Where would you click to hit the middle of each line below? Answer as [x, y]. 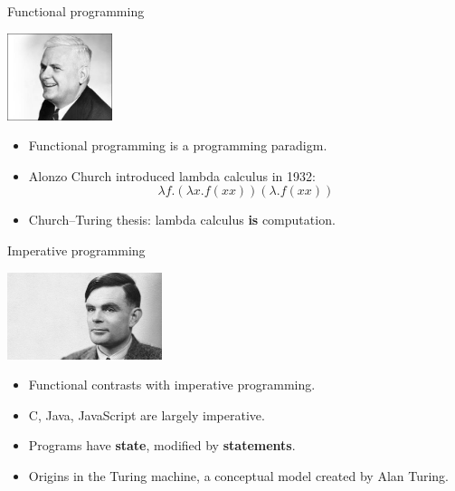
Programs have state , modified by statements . [162, 445]
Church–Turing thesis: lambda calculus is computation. [182, 220]
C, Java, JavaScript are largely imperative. [147, 414]
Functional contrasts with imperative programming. [172, 385]
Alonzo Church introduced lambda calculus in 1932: [172, 175]
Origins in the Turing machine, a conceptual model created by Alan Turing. [239, 475]
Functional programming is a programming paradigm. [178, 145]
